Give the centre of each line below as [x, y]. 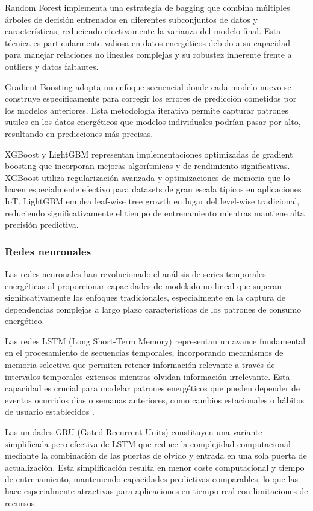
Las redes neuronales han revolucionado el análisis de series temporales [135, 273]
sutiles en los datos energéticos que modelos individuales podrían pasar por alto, [153, 122]
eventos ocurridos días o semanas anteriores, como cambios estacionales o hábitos [155, 399]
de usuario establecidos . [50, 412]
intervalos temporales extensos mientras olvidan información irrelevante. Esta [147, 376]
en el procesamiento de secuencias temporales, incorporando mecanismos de [144, 353]
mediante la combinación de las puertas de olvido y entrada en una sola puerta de [156, 455]
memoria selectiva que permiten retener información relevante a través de [140, 365]
